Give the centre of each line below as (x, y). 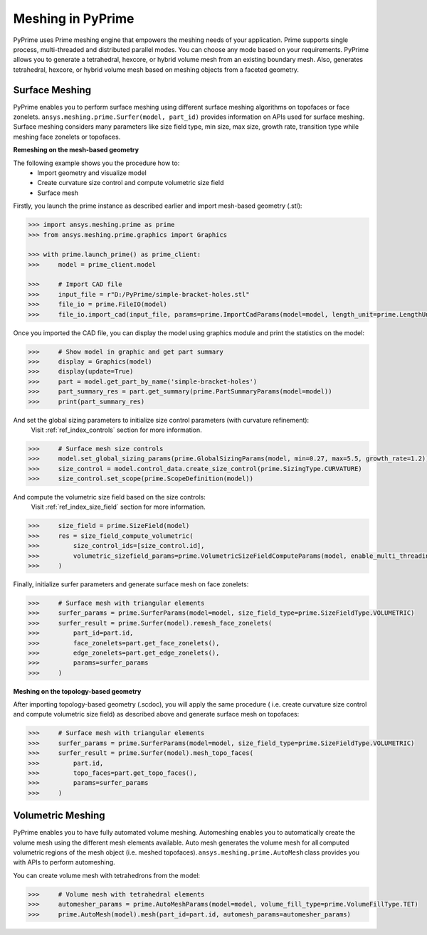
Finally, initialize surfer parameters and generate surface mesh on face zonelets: (131, 584)
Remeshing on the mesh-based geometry (76, 150)
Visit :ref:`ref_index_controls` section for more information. (116, 430)
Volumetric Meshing (59, 816)
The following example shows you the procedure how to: (96, 163)
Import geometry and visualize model (92, 173)
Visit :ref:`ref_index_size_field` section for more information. (118, 507)
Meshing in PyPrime (74, 19)
